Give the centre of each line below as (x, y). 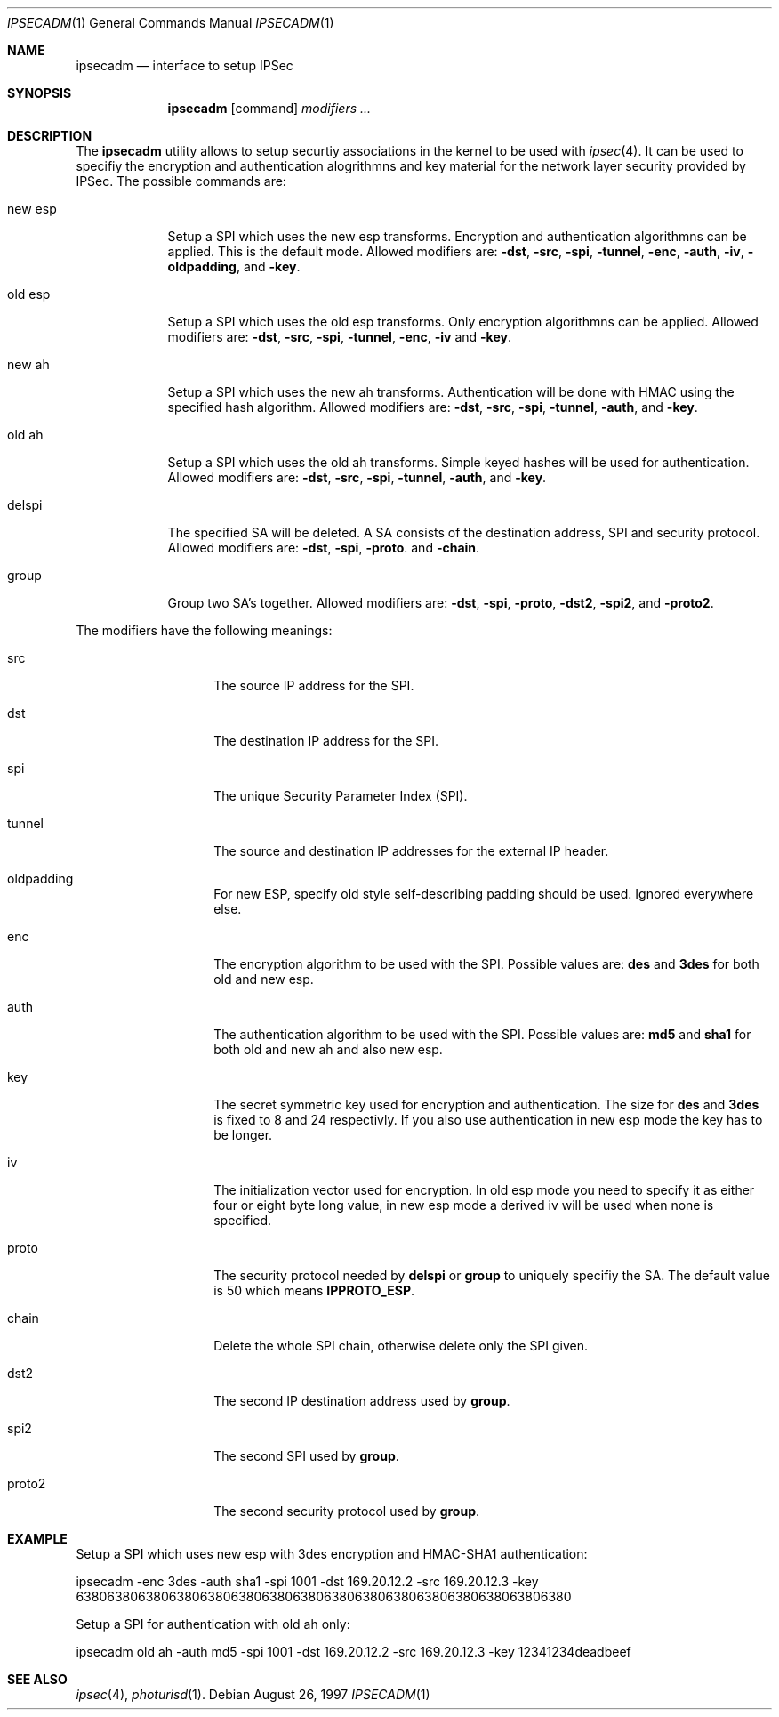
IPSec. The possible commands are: (181, 181)
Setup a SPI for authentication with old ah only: (213, 1624)
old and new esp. (264, 979)
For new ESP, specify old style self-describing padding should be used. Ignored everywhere (484, 894)
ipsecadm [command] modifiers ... (269, 108)
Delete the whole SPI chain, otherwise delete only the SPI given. (401, 1346)
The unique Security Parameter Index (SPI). (341, 796)
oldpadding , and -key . (234, 266)
